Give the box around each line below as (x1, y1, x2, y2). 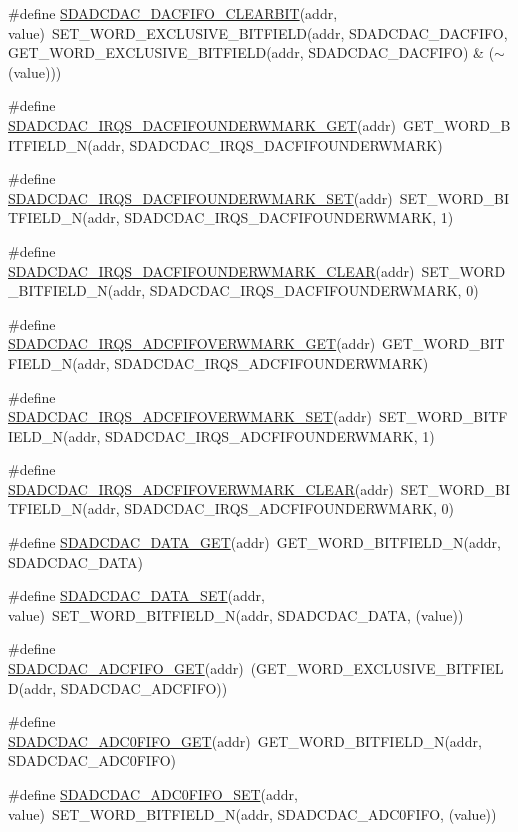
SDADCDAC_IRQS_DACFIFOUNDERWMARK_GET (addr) (8, 114, 396, 135)
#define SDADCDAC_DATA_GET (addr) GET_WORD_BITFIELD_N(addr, (8, 532, 501, 553)
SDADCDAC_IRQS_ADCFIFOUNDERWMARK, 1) (105, 425, 435, 446)
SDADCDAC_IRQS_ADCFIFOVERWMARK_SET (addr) (8, 406, 372, 427)
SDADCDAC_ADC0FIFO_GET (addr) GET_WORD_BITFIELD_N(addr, (8, 730, 482, 751)
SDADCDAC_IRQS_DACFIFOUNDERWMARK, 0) (149, 280, 479, 301)
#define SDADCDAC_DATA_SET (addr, (8, 585, 265, 606)
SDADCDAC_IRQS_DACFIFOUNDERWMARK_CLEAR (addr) (8, 260, 415, 281)
